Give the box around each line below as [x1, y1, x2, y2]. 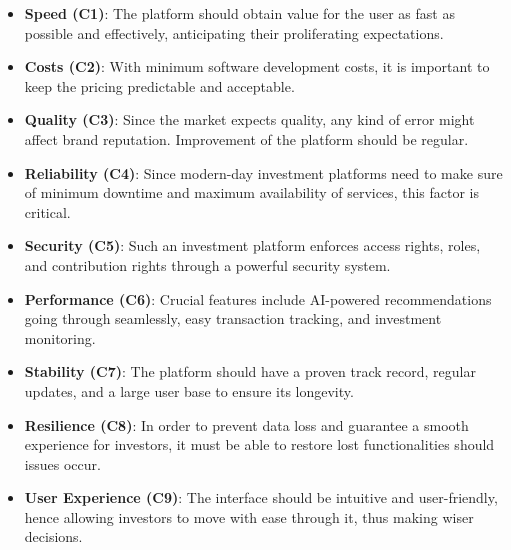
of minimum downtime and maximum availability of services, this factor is [24, 182, 479, 203]
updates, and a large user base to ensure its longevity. [24, 380, 354, 401]
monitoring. [24, 327, 96, 348]
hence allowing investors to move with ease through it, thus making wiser [24, 506, 474, 527]
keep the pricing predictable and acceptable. [24, 75, 295, 96]
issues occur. [24, 453, 101, 474]
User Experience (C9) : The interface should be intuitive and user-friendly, [24, 487, 498, 508]
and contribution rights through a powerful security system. [24, 254, 391, 275]
